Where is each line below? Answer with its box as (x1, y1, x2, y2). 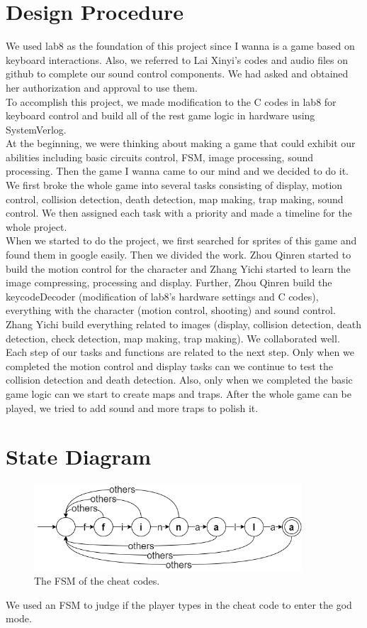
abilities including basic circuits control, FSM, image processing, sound (6, 149, 314, 164)
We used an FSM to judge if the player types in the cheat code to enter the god (6, 597, 352, 612)
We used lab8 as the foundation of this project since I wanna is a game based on (6, 38, 355, 53)
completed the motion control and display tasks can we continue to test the (6, 358, 333, 373)
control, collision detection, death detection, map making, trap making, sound (6, 191, 344, 206)
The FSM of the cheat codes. (34, 573, 160, 588)
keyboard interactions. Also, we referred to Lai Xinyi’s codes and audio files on (6, 52, 348, 67)
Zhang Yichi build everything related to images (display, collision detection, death (6, 317, 362, 331)
